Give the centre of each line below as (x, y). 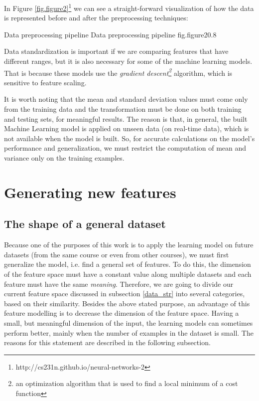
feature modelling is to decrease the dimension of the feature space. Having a (122, 313)
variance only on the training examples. (64, 158)
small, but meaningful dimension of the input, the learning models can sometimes (129, 322)
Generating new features (90, 192)
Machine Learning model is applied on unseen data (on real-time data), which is (127, 128)
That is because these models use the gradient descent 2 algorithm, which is (118, 72)
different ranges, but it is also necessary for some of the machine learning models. (128, 61)
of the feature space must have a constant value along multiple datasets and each (128, 274)
